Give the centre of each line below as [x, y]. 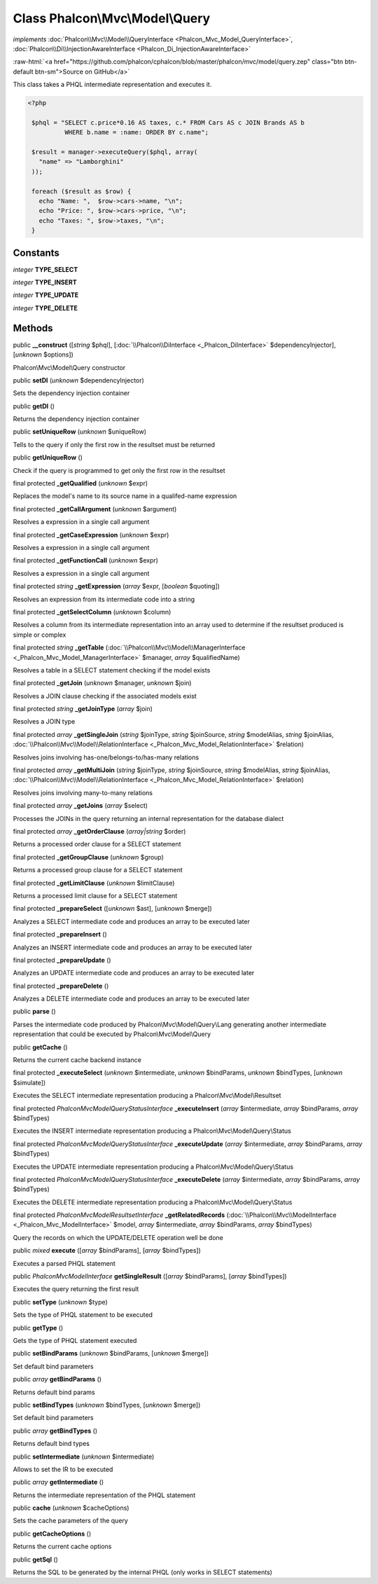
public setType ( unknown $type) [60, 1302]
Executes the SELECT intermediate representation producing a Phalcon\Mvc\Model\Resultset [147, 1096]
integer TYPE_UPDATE [46, 295]
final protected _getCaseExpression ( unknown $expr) [91, 535]
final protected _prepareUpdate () [62, 960]
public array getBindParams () [57, 1379]
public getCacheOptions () [52, 1534]
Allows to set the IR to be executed [63, 1469]
